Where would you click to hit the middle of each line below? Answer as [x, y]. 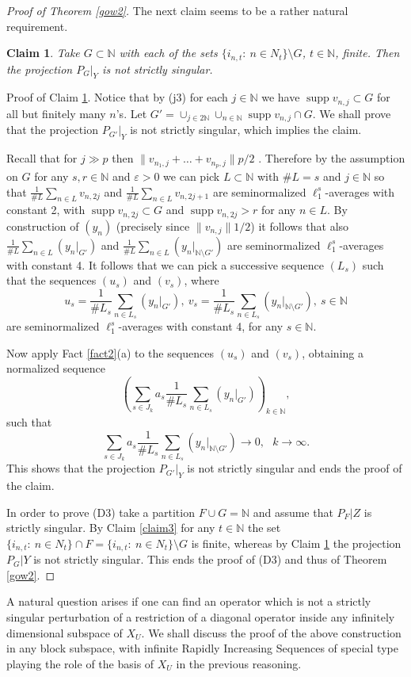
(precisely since [153, 226]
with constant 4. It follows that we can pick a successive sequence [165, 264]
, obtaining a [333, 352]
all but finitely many [56, 113]
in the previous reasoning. [239, 663]
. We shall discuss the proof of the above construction [271, 632]
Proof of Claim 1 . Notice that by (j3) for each [117, 97]
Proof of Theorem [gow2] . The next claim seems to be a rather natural [177, 10]
